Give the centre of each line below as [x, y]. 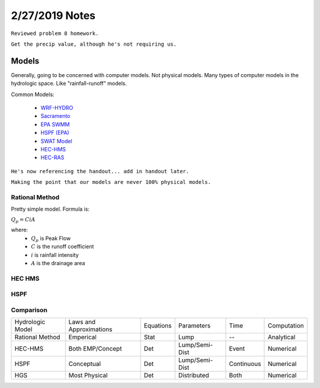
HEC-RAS [52, 158]
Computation [286, 326]
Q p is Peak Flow [51, 239]
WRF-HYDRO [57, 108]
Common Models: [33, 94]
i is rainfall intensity [55, 255]
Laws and [82, 322]
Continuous [245, 364]
